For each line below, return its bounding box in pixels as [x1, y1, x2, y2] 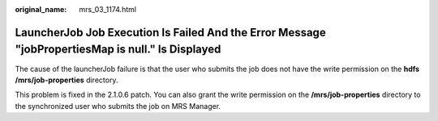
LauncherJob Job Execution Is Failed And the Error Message [15, 25, 326, 40]
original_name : [15, 5, 67, 14]
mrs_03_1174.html [79, 5, 137, 14]
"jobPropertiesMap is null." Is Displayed [15, 43, 221, 56]
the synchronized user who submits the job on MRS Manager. [15, 101, 221, 111]
